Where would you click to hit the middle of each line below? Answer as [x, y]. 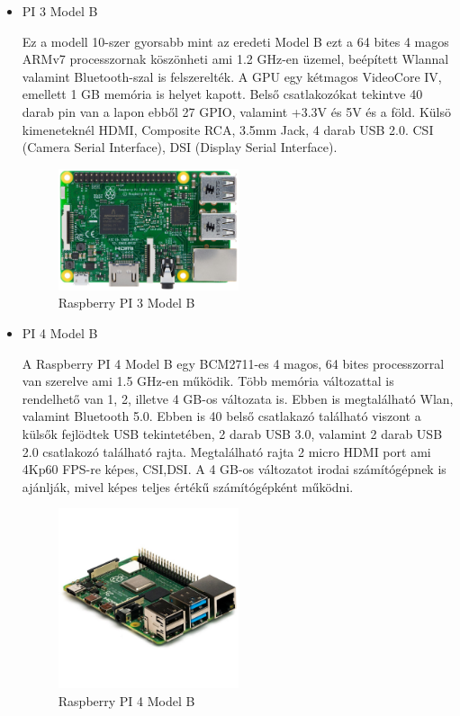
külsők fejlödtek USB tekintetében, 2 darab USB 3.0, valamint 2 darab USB [232, 433]
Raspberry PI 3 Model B [126, 303]
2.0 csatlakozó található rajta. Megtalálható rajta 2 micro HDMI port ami [226, 451]
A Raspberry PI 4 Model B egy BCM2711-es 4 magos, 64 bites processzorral [233, 363]
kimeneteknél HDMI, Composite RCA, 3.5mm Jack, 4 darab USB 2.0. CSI [228, 129]
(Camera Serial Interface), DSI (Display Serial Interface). [180, 147]
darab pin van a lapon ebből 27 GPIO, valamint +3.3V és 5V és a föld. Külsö [236, 111]
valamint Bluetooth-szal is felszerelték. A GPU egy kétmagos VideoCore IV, [232, 76]
